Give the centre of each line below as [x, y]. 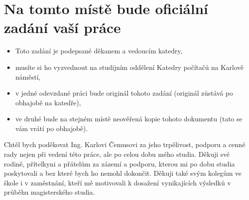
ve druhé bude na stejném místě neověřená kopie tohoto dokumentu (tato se [129, 119]
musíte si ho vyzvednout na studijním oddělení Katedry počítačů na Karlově [129, 67]
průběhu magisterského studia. [49, 192]
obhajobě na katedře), [48, 102]
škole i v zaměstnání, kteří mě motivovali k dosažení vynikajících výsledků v [117, 182]
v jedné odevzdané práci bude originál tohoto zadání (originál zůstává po [124, 93]
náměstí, [28, 76]
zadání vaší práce [62, 27]
